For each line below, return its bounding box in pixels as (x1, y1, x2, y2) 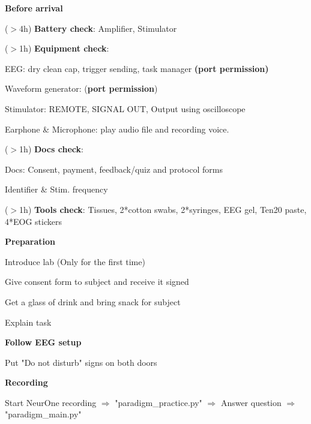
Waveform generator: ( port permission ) (5, 82, 158, 95)
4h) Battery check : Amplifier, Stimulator (19, 22, 177, 34)
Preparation (5, 235, 55, 248)
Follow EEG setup (5, 336, 82, 348)
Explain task (5, 315, 52, 328)
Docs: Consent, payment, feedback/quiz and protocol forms (5, 163, 223, 175)
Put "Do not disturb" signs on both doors (5, 356, 157, 368)
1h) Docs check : (19, 143, 83, 155)
